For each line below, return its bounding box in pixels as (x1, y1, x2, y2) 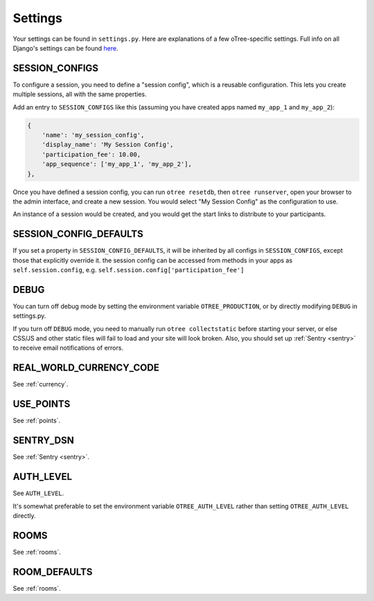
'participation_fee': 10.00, (42, 150, 141, 159)
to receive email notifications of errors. (12, 343, 124, 352)
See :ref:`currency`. (12, 380, 69, 388)
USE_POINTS (12, 398, 71, 410)
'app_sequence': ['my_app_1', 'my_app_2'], (42, 160, 192, 168)
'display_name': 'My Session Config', (42, 141, 174, 149)
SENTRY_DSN (12, 435, 74, 447)
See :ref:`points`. (12, 416, 61, 425)
